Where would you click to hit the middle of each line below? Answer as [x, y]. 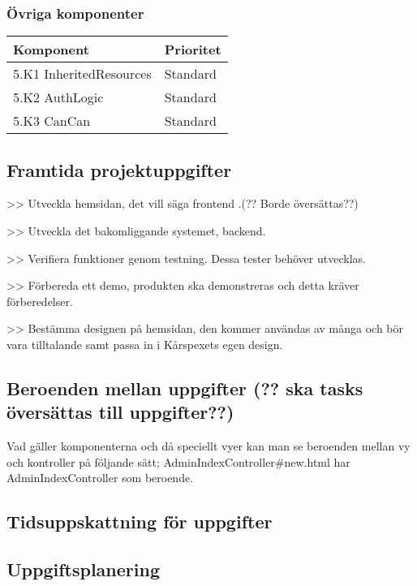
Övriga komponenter [75, 13]
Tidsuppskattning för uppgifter [140, 521]
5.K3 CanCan [52, 121]
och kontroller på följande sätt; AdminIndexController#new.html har [178, 461]
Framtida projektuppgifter [119, 169]
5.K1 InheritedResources [82, 74]
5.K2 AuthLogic [58, 97]
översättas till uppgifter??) [120, 412]
